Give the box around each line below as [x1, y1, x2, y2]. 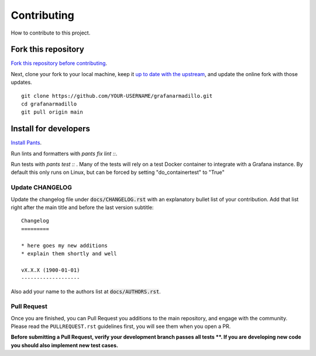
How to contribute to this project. [11, 29, 91, 36]
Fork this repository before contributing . [11, 60, 108, 67]
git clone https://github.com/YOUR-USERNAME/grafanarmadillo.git [21, 93, 213, 99]
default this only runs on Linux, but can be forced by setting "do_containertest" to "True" [11, 169, 225, 176]
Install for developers [11, 124, 91, 134]
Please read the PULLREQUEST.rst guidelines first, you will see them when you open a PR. [11, 323, 231, 330]
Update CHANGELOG [11, 183, 73, 191]
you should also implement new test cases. [11, 341, 118, 348]
